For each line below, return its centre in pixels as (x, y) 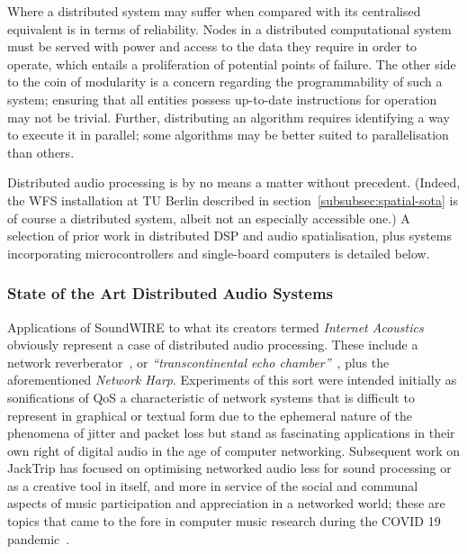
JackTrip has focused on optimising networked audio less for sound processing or (229, 468)
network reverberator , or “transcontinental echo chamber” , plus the (198, 362)
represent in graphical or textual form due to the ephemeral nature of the (210, 415)
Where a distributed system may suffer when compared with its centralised (214, 11)
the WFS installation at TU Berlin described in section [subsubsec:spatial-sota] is (233, 200)
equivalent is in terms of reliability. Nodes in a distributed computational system (229, 28)
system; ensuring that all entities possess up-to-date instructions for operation (222, 99)
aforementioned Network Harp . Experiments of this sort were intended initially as (232, 380)
